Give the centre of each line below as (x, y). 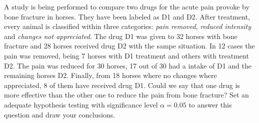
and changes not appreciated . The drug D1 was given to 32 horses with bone (121, 36)
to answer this (210, 104)
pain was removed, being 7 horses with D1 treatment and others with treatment (126, 55)
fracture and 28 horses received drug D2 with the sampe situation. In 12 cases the (129, 46)
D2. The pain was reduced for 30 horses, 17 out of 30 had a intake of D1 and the (128, 65)
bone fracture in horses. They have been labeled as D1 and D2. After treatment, (127, 16)
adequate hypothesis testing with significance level (81, 104)
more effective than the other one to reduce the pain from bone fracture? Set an (126, 95)
